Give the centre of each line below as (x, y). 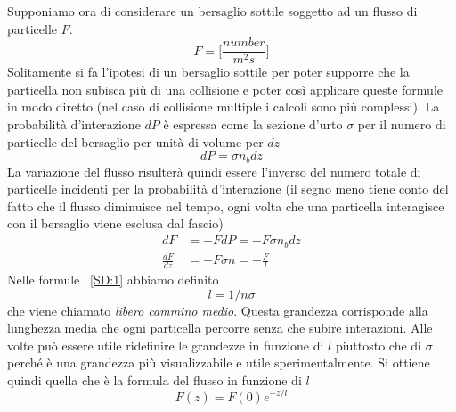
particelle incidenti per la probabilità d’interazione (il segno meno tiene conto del (228, 189)
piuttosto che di (379, 345)
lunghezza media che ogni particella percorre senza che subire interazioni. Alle (220, 328)
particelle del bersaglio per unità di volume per (135, 141)
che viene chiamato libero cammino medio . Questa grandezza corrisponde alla (218, 310)
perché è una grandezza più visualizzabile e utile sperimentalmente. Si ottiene (219, 363)
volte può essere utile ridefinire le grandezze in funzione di (166, 345)
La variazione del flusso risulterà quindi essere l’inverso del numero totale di (214, 171)
